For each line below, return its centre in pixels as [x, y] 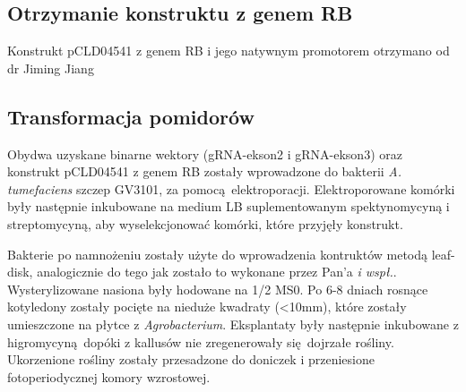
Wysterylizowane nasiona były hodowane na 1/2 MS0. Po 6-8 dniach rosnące [218, 289]
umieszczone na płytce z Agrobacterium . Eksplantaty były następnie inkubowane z [233, 324]
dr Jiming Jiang [51, 68]
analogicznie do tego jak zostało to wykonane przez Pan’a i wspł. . [217, 272]
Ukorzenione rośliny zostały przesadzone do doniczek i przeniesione [191, 359]
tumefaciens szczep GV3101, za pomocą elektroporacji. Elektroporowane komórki [231, 188]
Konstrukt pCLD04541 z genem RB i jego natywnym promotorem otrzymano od [229, 51]
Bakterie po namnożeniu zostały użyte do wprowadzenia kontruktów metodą [218, 254]
